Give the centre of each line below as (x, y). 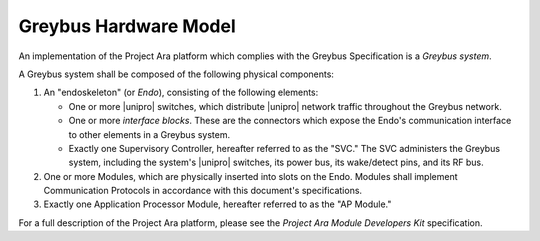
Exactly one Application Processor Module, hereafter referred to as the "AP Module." (217, 204)
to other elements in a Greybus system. (149, 134)
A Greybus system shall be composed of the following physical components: (176, 74)
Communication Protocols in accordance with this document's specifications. (203, 191)
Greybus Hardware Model (127, 26)
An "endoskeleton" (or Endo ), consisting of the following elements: (181, 92)
